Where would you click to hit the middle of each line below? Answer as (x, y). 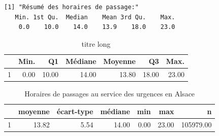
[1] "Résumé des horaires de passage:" (71, 7)
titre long (96, 43)
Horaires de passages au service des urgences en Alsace (110, 94)
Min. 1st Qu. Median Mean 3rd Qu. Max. (95, 17)
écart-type (75, 111)
